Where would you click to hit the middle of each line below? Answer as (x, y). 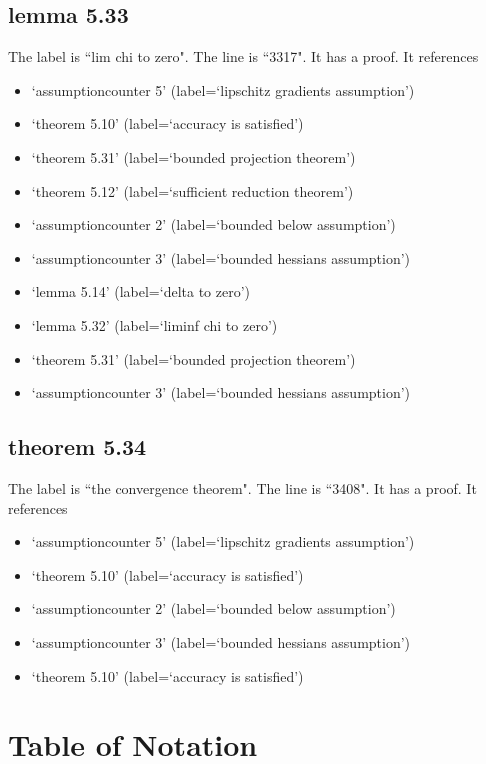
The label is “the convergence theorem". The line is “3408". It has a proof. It (242, 487)
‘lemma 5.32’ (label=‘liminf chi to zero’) (154, 324)
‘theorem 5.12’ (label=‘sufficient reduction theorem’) (192, 190)
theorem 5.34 (77, 446)
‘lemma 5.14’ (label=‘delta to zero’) (140, 291)
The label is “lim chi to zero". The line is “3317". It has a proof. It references (243, 56)
